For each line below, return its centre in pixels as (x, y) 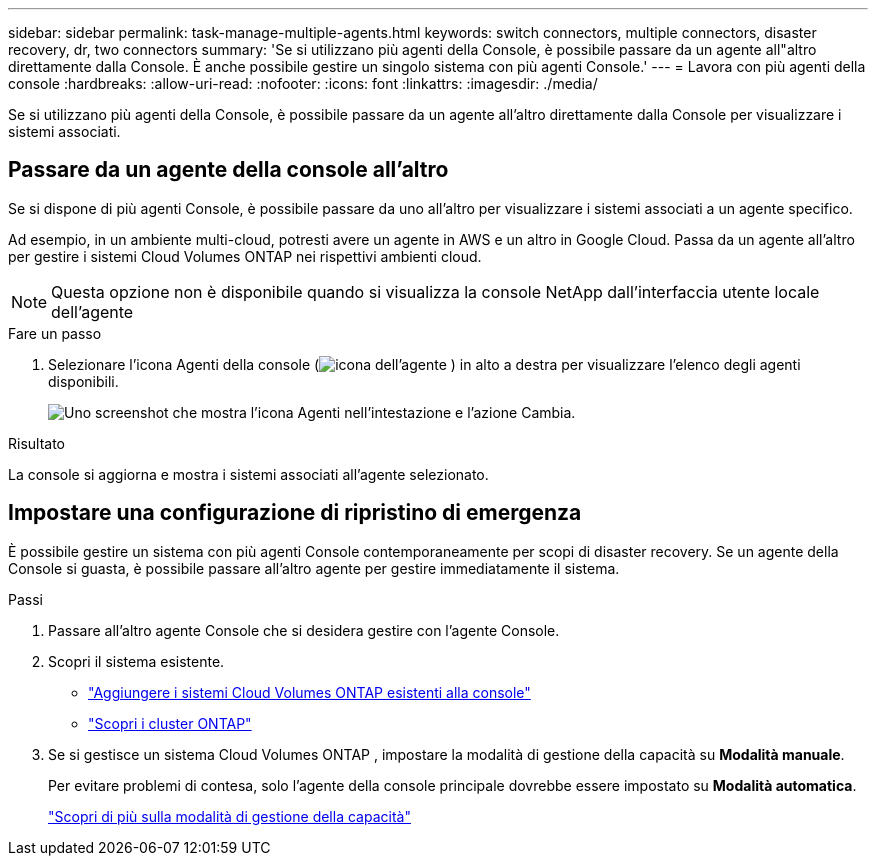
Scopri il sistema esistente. (136, 661)
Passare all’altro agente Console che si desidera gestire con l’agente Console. (304, 630)
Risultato (37, 443)
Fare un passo (55, 333)
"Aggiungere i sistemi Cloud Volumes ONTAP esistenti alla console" (309, 692)
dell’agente (92, 311)
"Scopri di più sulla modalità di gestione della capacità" (229, 816)
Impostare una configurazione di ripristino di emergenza (295, 513)
